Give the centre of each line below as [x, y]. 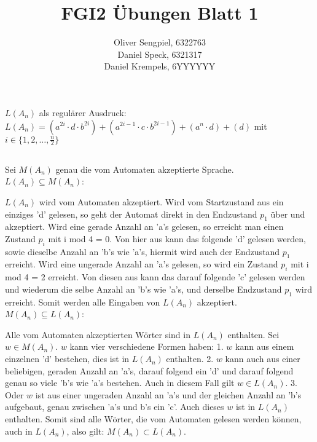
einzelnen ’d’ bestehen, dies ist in [67, 359]
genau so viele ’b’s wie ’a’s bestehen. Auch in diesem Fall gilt [120, 383]
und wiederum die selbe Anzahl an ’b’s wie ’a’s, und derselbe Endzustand [143, 289]
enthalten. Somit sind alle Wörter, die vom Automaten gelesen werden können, [153, 419]
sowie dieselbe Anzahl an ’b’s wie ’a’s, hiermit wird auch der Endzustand [143, 251]
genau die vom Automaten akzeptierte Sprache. [145, 169]
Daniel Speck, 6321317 [160, 54]
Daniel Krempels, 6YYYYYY [160, 66]
